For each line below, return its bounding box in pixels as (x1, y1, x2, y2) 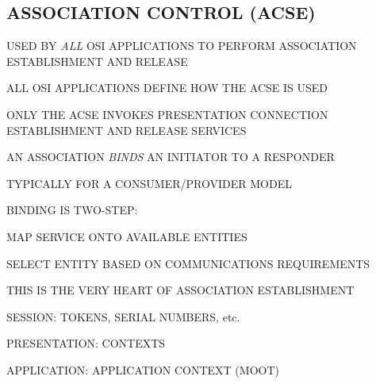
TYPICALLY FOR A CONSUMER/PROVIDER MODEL (6, 175, 292, 191)
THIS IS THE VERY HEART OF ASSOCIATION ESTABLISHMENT (6, 282, 355, 298)
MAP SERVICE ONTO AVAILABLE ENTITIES (6, 228, 247, 244)
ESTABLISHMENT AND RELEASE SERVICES (6, 121, 247, 138)
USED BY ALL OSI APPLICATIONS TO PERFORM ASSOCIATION (6, 37, 357, 54)
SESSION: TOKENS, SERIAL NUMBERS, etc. (6, 308, 240, 324)
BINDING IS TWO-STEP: (6, 202, 138, 218)
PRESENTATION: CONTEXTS (6, 335, 166, 351)
